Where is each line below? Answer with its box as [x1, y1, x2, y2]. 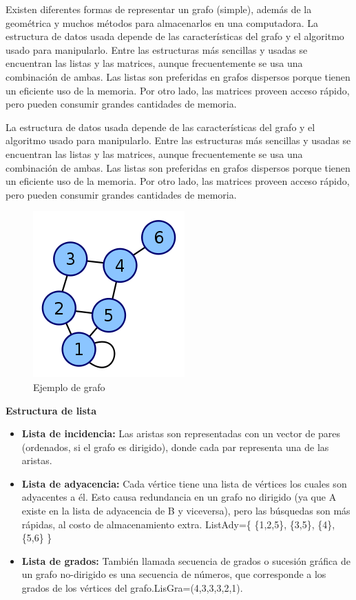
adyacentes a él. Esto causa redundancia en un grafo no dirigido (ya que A [21, 490, 337, 504]
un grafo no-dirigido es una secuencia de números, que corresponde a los [21, 567, 326, 581]
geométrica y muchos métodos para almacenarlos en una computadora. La [6, 15, 318, 30]
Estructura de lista [6, 403, 97, 417]
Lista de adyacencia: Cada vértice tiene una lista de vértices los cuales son [21, 476, 347, 490]
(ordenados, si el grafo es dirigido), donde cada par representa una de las [21, 439, 329, 454]
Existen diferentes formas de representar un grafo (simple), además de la [6, 2, 312, 16]
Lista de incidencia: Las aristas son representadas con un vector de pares [21, 426, 341, 441]
